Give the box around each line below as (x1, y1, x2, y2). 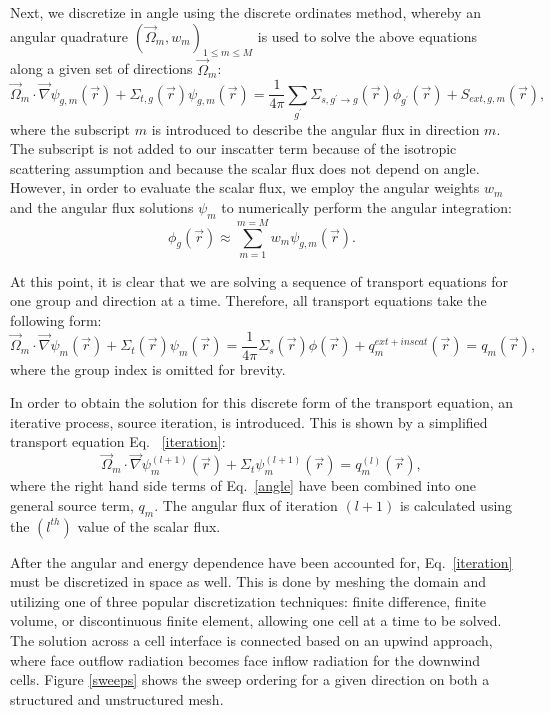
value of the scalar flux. (77, 515, 221, 536)
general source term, (10, 494, 134, 515)
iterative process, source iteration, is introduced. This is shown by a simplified (10, 411, 488, 432)
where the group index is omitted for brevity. (10, 358, 286, 379)
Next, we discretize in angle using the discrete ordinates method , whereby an (10, 2, 481, 22)
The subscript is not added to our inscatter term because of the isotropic (10, 138, 457, 159)
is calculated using (399, 494, 513, 515)
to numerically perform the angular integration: (221, 196, 512, 217)
